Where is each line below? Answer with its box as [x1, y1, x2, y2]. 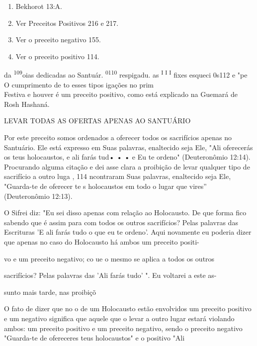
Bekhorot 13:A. [15, 1, 62, 11]
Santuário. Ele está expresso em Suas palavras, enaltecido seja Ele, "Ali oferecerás [4, 142, 253, 152]
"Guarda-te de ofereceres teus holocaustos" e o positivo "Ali [4, 333, 185, 343]
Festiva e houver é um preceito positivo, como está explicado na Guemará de [4, 89, 238, 99]
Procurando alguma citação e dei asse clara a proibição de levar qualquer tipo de [4, 161, 250, 172]
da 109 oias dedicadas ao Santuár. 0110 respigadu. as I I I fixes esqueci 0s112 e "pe [4, 68, 248, 80]
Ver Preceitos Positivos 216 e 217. [15, 17, 119, 28]
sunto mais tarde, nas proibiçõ [4, 286, 96, 297]
